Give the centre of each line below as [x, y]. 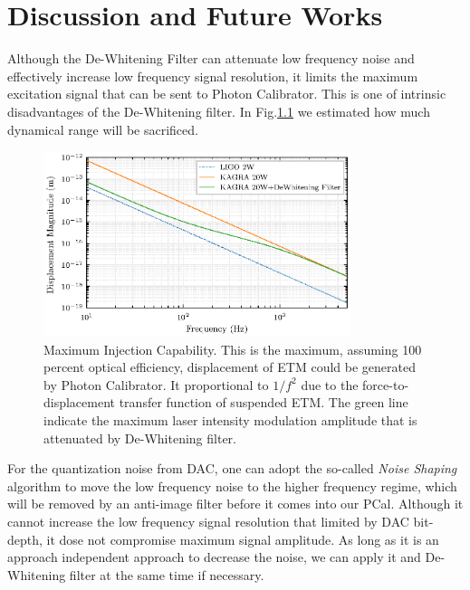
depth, [25, 539]
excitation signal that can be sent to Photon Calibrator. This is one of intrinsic [227, 94]
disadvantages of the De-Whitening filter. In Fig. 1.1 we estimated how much [219, 111]
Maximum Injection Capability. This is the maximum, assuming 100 [233, 349]
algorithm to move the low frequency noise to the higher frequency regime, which [232, 485]
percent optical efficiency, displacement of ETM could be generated [230, 367]
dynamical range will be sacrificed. [103, 129]
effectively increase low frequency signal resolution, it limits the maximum [213, 76]
